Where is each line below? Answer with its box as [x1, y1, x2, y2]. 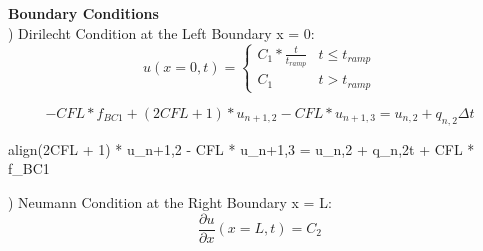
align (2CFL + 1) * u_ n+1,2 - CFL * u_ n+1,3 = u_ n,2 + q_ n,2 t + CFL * [8, 138, 475, 159]
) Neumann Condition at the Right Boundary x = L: [8, 191, 332, 212]
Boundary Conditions [8, 3, 159, 23]
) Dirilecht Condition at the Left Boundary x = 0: [8, 22, 315, 43]
